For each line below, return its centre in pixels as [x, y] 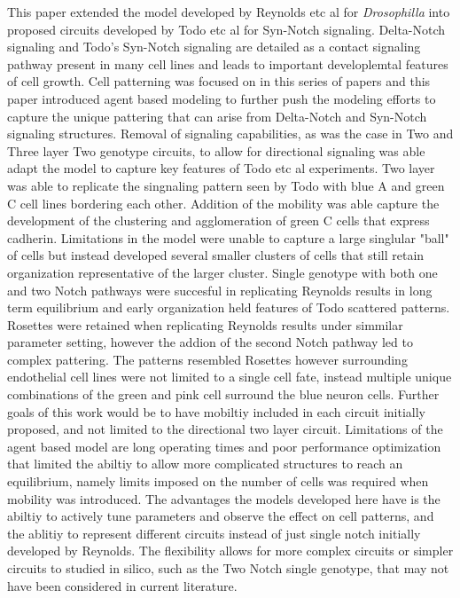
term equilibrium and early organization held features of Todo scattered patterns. [229, 307]
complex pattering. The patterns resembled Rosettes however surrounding [207, 359]
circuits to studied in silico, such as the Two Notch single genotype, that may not [228, 568]
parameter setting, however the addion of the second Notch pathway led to [210, 342]
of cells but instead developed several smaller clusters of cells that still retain [216, 255]
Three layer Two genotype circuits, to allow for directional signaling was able [216, 150]
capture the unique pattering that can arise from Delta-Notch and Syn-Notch [217, 116]
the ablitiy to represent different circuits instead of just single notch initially [214, 533]
